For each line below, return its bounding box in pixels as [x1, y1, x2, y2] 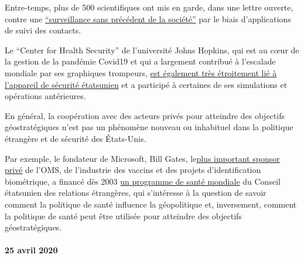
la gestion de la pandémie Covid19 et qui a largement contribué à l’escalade [5, 55, 276, 67]
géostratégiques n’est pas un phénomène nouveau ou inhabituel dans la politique [5, 121, 293, 133]
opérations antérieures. [5, 90, 86, 102]
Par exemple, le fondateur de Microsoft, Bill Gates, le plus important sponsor [5, 152, 280, 164]
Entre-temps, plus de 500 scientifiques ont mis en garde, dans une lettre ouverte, [5, 1, 293, 13]
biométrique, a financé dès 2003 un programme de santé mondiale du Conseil [5, 175, 281, 187]
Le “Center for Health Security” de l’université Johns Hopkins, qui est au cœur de [5, 43, 299, 56]
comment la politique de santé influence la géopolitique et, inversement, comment [5, 198, 297, 210]
